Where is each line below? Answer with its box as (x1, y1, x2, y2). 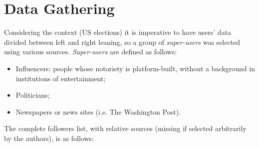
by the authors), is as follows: (4, 133, 94, 143)
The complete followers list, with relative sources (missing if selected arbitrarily (4, 123, 247, 134)
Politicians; (15, 90, 50, 100)
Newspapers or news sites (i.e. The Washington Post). (15, 106, 181, 117)
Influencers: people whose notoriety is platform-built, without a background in (15, 63, 255, 73)
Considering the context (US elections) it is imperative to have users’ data (4, 27, 232, 37)
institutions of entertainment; (15, 73, 106, 83)
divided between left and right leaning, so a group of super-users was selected (4, 36, 241, 47)
